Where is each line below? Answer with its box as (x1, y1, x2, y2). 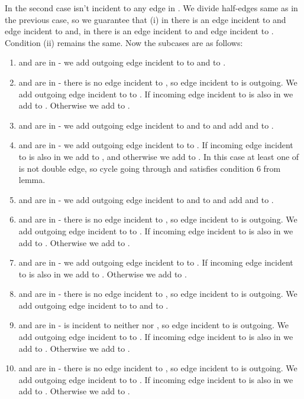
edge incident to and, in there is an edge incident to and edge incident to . (5, 25, 274, 37)
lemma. (18, 174, 46, 186)
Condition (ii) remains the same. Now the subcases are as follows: (5, 36, 243, 48)
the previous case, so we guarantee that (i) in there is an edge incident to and (5, 13, 286, 25)
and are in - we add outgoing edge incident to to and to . (18, 56, 226, 68)
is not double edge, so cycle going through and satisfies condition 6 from (18, 162, 281, 174)
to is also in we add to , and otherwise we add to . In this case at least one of (18, 150, 299, 162)
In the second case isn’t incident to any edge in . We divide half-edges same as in (5, 2, 298, 14)
